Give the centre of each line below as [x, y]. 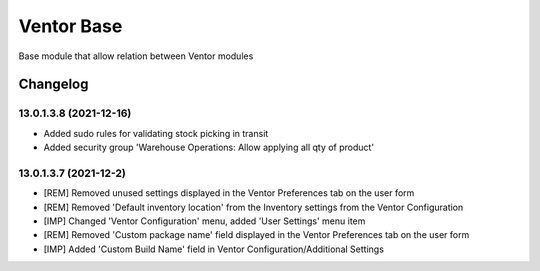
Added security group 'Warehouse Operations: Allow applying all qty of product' [209, 147]
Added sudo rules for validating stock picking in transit [156, 133]
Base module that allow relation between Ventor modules [136, 56]
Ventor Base [70, 26]
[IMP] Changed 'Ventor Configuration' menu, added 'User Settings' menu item [204, 221]
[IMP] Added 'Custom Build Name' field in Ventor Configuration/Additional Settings [214, 249]
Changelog [53, 84]
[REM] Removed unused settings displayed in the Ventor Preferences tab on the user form [229, 193]
